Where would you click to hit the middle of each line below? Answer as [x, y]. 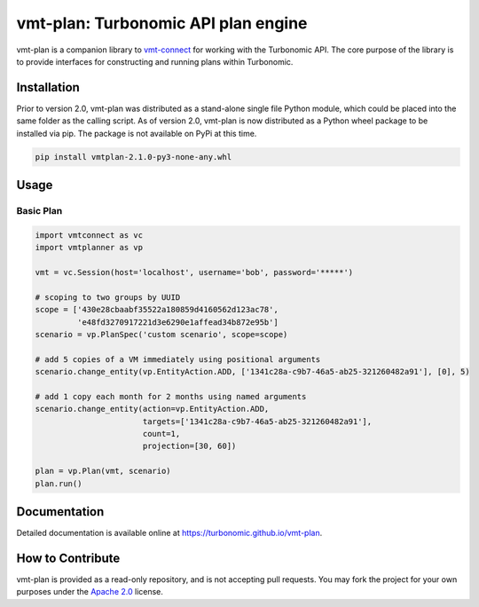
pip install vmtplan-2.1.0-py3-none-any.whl [133, 157]
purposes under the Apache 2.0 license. [90, 592]
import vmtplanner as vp [89, 248]
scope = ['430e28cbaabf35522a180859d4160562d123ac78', [157, 310]
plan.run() [59, 483]
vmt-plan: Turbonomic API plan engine [162, 23]
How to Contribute [68, 558]
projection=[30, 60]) [189, 446]
